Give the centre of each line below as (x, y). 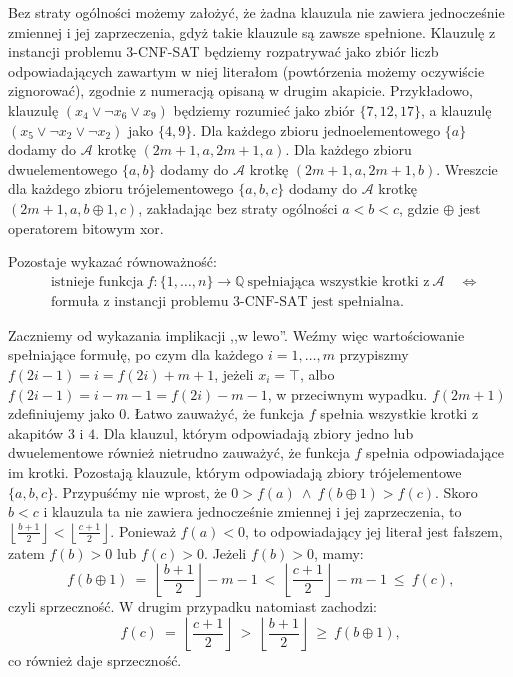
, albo (317, 373)
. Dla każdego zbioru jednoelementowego (316, 129)
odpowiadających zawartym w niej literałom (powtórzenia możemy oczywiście (246, 70)
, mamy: (338, 552)
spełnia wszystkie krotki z (399, 413)
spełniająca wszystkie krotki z (338, 281)
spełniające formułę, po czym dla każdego (136, 354)
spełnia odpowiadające (435, 452)
